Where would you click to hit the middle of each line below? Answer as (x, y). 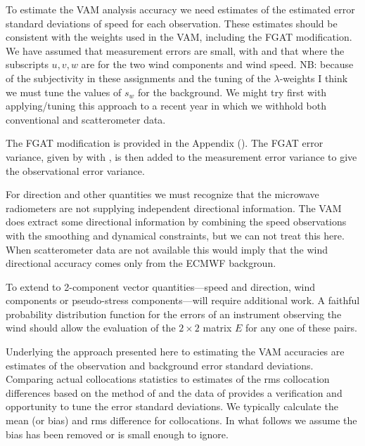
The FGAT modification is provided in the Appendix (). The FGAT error (165, 143)
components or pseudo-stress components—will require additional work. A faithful (183, 300)
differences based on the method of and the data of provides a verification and (174, 392)
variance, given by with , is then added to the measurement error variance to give (181, 156)
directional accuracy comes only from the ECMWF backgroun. (141, 263)
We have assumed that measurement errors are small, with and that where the (175, 50)
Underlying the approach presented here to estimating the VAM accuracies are (175, 352)
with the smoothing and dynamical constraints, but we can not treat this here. (175, 235)
